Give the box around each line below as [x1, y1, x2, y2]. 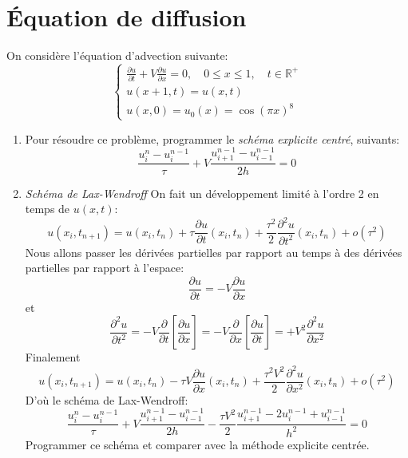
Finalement [25, 349, 81, 365]
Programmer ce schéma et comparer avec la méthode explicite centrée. [25, 436, 370, 452]
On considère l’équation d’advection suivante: [6, 47, 228, 64]
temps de [25, 200, 70, 217]
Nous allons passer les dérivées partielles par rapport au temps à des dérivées [25, 243, 402, 260]
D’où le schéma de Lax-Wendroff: [25, 391, 188, 408]
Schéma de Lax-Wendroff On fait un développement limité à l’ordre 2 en [25, 184, 379, 201]
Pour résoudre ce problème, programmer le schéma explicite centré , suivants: [25, 130, 400, 147]
